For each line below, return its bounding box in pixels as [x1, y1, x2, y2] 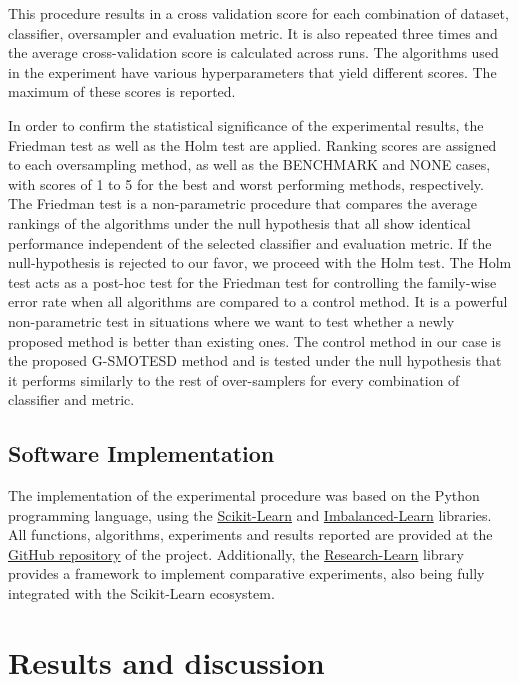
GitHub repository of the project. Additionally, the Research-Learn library [8, 543, 464, 564]
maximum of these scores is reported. [8, 81, 236, 102]
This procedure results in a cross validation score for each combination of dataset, [8, 3, 509, 23]
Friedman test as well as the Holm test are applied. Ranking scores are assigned [8, 134, 497, 155]
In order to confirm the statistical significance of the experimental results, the [8, 114, 484, 135]
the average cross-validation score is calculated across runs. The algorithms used [8, 42, 499, 63]
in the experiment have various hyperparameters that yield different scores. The [8, 61, 497, 82]
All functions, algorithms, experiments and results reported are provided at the [8, 524, 493, 545]
